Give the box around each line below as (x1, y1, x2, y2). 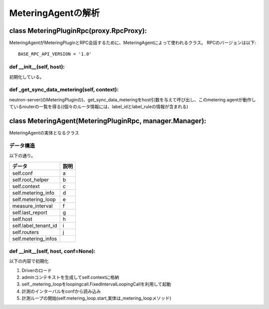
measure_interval (12, 202, 53, 209)
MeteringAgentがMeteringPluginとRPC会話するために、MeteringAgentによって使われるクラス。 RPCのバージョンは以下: (9, 40, 257, 46)
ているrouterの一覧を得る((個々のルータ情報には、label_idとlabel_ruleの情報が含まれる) (9, 104, 189, 110)
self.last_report (12, 209, 47, 216)
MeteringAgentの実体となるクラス (9, 130, 79, 136)
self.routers (12, 229, 39, 236)
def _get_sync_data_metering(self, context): (9, 86, 119, 93)
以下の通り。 (9, 153, 36, 159)
